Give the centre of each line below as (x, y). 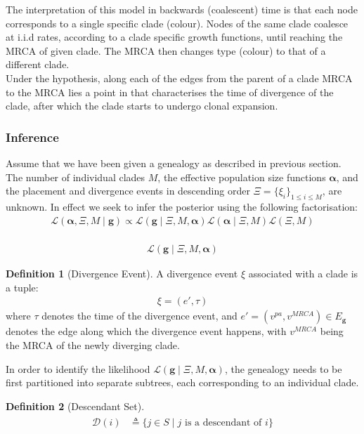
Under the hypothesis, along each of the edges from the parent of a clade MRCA (179, 78)
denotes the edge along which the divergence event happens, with (146, 331)
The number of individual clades (76, 177)
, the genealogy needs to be (283, 368)
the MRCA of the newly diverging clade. (93, 345)
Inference (32, 137)
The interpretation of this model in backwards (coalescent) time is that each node (182, 9)
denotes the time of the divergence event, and (139, 316)
